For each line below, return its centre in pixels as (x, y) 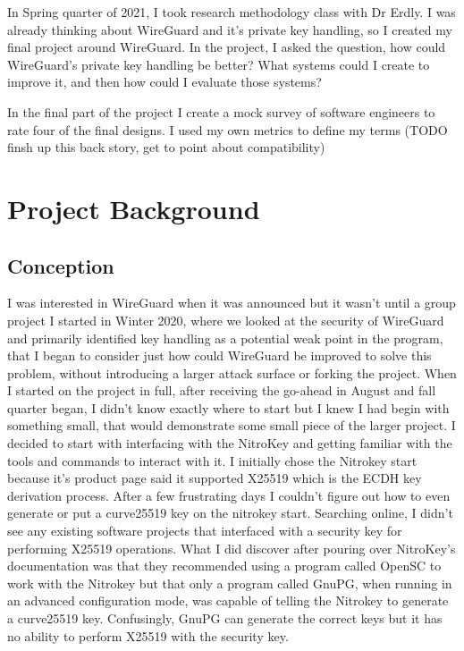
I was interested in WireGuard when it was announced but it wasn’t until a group (232, 303)
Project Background (134, 208)
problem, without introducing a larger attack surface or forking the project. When (232, 372)
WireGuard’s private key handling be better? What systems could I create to (219, 64)
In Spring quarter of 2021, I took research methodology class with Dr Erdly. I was (232, 12)
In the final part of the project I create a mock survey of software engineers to (221, 111)
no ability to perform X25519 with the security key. (148, 635)
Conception (61, 265)
